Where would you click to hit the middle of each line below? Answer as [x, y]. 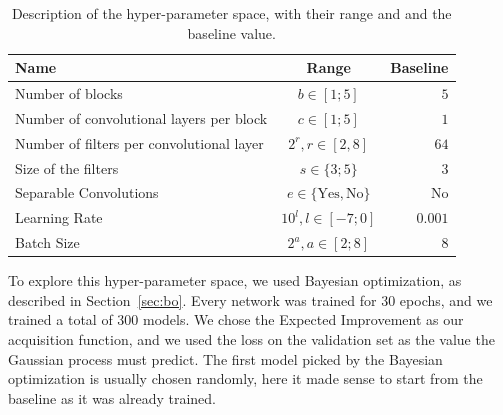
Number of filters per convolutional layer [139, 142]
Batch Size [47, 242]
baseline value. [231, 32]
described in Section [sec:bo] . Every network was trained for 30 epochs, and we [250, 299]
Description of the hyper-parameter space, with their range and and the [231, 13]
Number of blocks [69, 93]
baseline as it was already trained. [112, 397]
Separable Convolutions [87, 192]
